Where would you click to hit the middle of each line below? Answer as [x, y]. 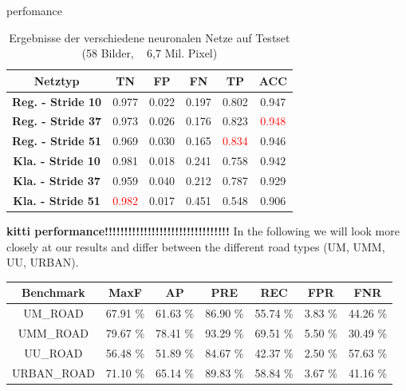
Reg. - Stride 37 [57, 121]
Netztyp [57, 80]
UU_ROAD [53, 352]
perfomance [35, 10]
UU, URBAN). [43, 262]
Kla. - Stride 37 [57, 180]
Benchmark [53, 292]
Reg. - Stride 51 [57, 141]
